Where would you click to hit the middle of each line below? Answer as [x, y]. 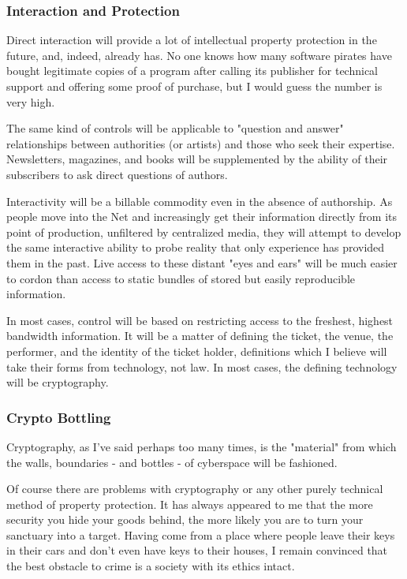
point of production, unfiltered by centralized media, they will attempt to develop [204, 232]
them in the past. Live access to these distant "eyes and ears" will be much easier [202, 262]
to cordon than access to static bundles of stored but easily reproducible [181, 278]
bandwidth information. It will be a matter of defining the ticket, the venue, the [200, 336]
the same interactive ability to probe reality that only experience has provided [196, 247]
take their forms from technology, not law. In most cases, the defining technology [202, 366]
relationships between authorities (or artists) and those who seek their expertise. [201, 143]
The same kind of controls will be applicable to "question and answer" [175, 128]
